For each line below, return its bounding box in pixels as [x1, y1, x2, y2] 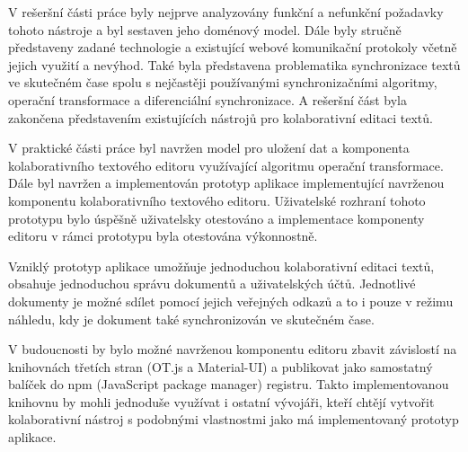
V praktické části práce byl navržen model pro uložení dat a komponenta [8, 138, 410, 157]
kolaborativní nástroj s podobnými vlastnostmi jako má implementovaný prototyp [8, 410, 459, 429]
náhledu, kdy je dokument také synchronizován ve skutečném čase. [8, 309, 375, 328]
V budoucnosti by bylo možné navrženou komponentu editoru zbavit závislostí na [8, 340, 457, 359]
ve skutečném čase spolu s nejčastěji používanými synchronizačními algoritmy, [8, 73, 437, 92]
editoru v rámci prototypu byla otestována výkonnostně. [8, 226, 318, 245]
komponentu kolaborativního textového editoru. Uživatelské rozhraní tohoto [8, 191, 426, 209]
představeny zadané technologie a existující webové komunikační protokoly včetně [8, 38, 457, 57]
